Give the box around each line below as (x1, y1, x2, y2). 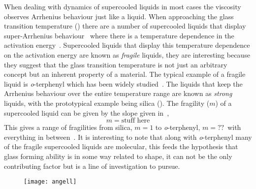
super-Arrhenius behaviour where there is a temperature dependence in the (4, 30, 234, 40)
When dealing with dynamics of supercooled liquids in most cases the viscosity (4, 1, 241, 11)
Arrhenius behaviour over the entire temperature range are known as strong (4, 88, 232, 98)
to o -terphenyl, (155, 122, 200, 132)
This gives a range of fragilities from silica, (4, 122, 132, 132)
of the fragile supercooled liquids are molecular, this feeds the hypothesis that (4, 141, 238, 152)
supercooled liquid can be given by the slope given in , (4, 107, 169, 118)
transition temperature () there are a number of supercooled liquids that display (4, 21, 246, 31)
